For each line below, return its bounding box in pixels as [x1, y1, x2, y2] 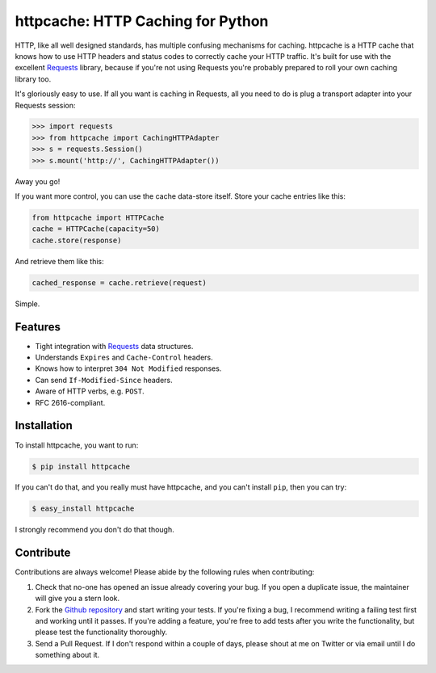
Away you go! [15, 176, 61, 186]
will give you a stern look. [35, 594, 120, 604]
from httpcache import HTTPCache [31, 213, 165, 222]
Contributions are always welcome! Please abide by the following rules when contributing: [15, 567, 315, 577]
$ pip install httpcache [31, 461, 131, 471]
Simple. [15, 299, 40, 309]
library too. [15, 74, 52, 84]
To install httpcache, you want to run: [15, 440, 139, 450]
